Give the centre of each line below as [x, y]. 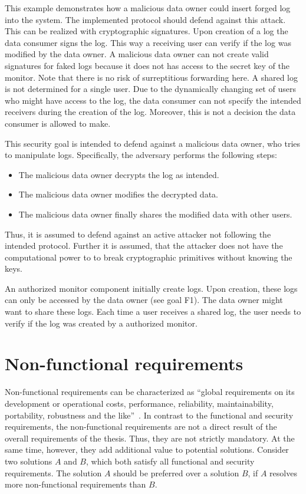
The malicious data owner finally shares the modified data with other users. [155, 214]
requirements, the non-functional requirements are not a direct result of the [141, 427]
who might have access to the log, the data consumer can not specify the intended [153, 100]
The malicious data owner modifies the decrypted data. [118, 194]
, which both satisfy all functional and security [170, 461]
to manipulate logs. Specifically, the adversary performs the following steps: [141, 155]
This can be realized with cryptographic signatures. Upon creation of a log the [147, 31]
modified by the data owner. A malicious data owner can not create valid [137, 54]
